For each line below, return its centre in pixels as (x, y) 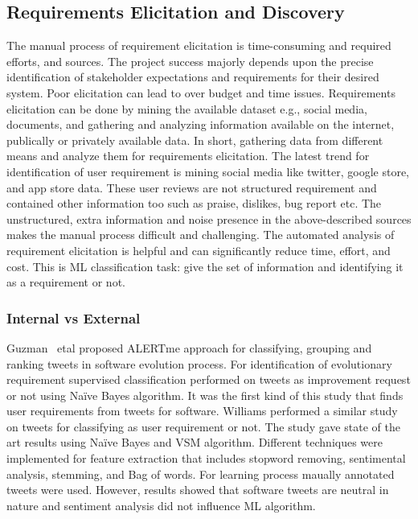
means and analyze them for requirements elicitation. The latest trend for (188, 156)
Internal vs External (74, 317)
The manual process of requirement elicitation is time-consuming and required (199, 45)
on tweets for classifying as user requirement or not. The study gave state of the (203, 426)
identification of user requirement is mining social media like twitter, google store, (208, 171)
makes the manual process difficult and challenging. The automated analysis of (201, 235)
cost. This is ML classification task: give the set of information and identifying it (205, 266)
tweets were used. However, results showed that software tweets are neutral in (198, 490)
